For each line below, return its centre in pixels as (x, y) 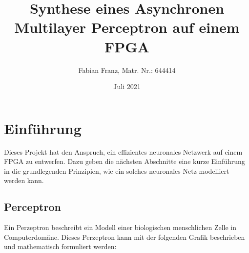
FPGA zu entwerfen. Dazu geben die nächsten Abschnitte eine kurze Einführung (124, 161)
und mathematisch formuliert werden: (60, 246)
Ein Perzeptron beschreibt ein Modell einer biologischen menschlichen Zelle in (120, 227)
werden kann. (24, 180)
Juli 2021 (127, 86)
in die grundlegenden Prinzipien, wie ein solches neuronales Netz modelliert (117, 171)
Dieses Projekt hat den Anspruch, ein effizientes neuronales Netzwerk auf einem (123, 151)
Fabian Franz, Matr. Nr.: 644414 (127, 70)
